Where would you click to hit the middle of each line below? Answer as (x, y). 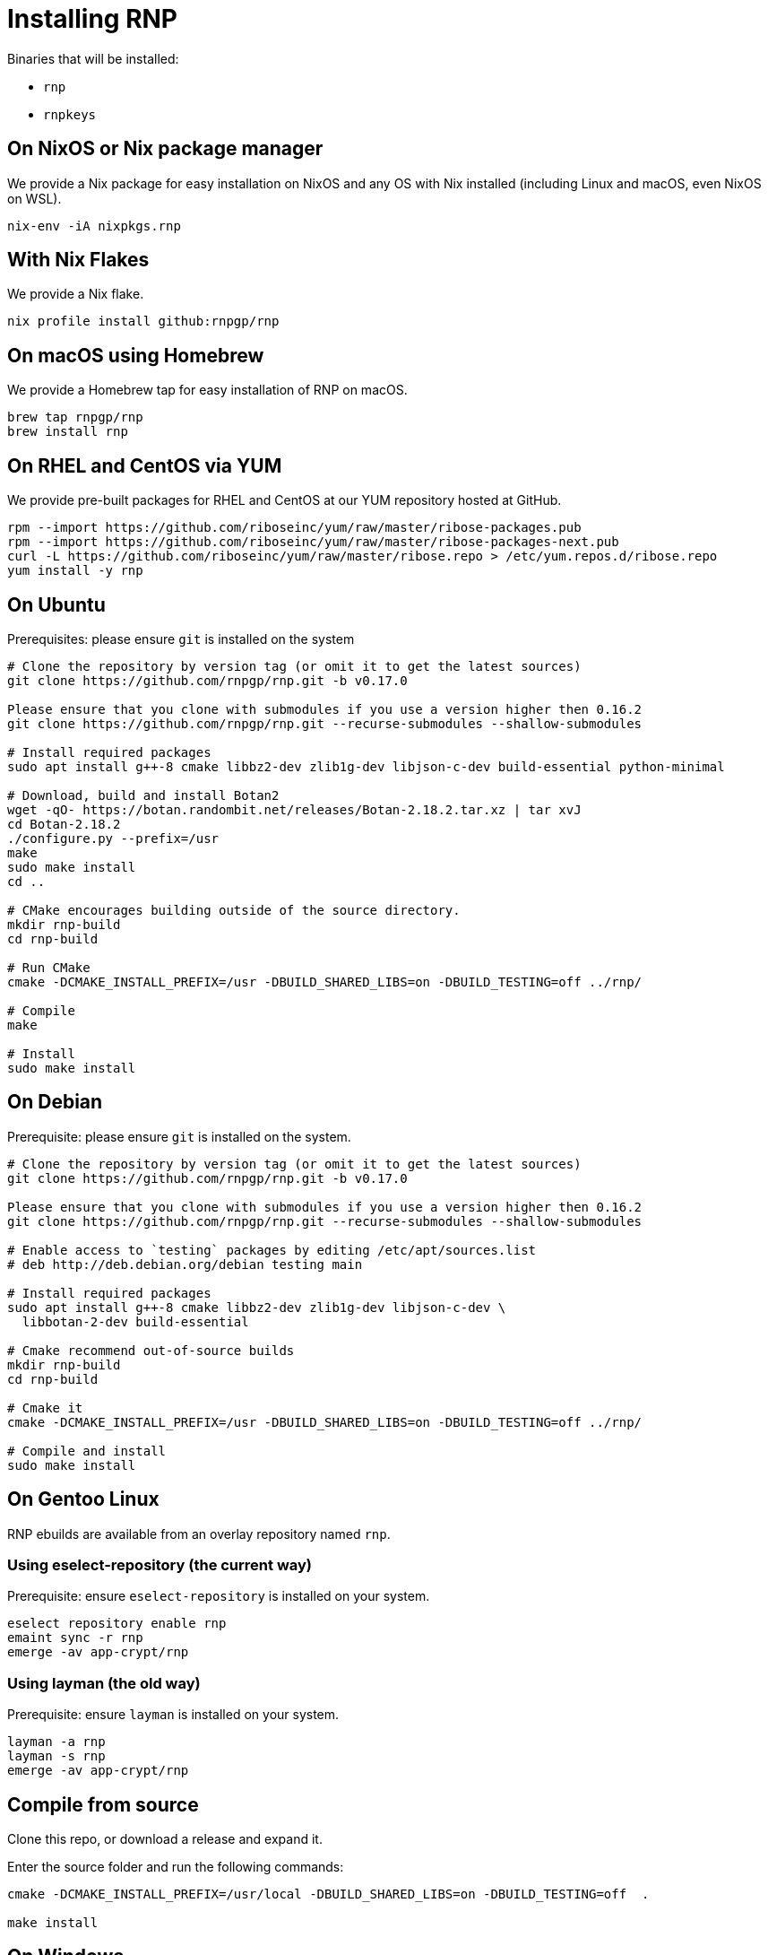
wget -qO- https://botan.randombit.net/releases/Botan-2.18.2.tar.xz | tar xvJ (294, 809)
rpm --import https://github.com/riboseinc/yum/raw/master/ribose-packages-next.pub (313, 542)
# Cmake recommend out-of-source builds (151, 1350)
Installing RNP (93, 19)
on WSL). (35, 198)
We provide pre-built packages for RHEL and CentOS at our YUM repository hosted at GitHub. (285, 500)
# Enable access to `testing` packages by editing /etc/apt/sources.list (272, 1250)
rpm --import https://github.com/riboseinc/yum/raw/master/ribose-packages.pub (294, 528)
